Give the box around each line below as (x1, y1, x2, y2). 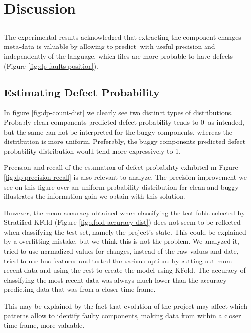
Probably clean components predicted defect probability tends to (4, 117, 199, 127)
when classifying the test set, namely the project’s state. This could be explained (4, 226, 246, 237)
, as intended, (204, 117, 244, 127)
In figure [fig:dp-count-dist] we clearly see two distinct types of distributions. (4, 107, 233, 118)
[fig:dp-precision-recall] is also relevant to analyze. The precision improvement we (4, 171, 247, 182)
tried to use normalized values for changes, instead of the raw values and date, (4, 246, 239, 256)
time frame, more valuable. (4, 320, 85, 330)
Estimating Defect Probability (4, 84, 160, 99)
